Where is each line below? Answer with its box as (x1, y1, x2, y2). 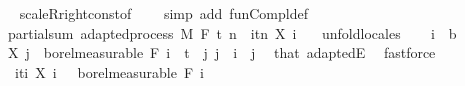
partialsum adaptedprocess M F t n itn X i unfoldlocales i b (7, 22, 457, 43)
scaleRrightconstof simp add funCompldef (19, 3, 308, 23)
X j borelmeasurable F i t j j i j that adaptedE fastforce (7, 42, 436, 63)
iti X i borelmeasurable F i (14, 61, 204, 82)
